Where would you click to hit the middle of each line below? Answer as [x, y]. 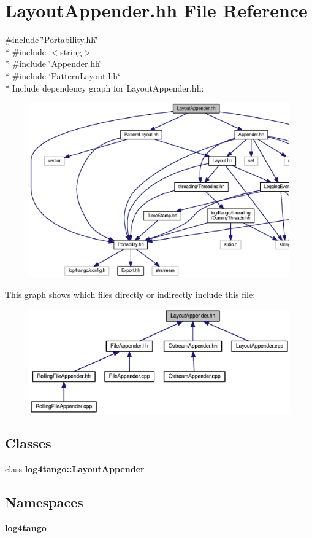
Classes [28, 443]
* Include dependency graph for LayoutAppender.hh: [105, 88]
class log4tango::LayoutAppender [75, 469]
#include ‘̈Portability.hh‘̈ [51, 40]
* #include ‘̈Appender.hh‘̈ [54, 64]
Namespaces [44, 502]
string [71, 51]
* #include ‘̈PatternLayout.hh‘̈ [63, 75]
